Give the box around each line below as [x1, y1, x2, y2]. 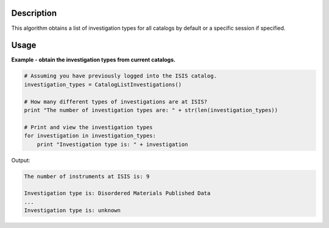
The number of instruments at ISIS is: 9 [24, 173, 150, 180]
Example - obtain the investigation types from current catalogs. [11, 56, 176, 63]
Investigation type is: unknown [24, 207, 121, 214]
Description [11, 8, 57, 18]
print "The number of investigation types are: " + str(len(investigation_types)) [24, 107, 278, 113]
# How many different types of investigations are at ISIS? [24, 98, 208, 105]
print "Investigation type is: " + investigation [37, 141, 188, 148]
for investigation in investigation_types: [24, 132, 157, 140]
